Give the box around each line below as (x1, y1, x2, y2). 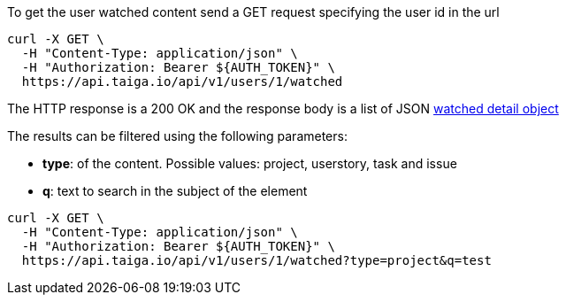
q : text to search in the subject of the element (42, 183, 308, 198)
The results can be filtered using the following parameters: (7, 128, 348, 143)
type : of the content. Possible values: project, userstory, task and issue (42, 156, 457, 171)
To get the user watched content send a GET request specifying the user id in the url (7, 4, 500, 19)
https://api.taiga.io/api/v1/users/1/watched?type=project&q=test (21, 253, 492, 267)
